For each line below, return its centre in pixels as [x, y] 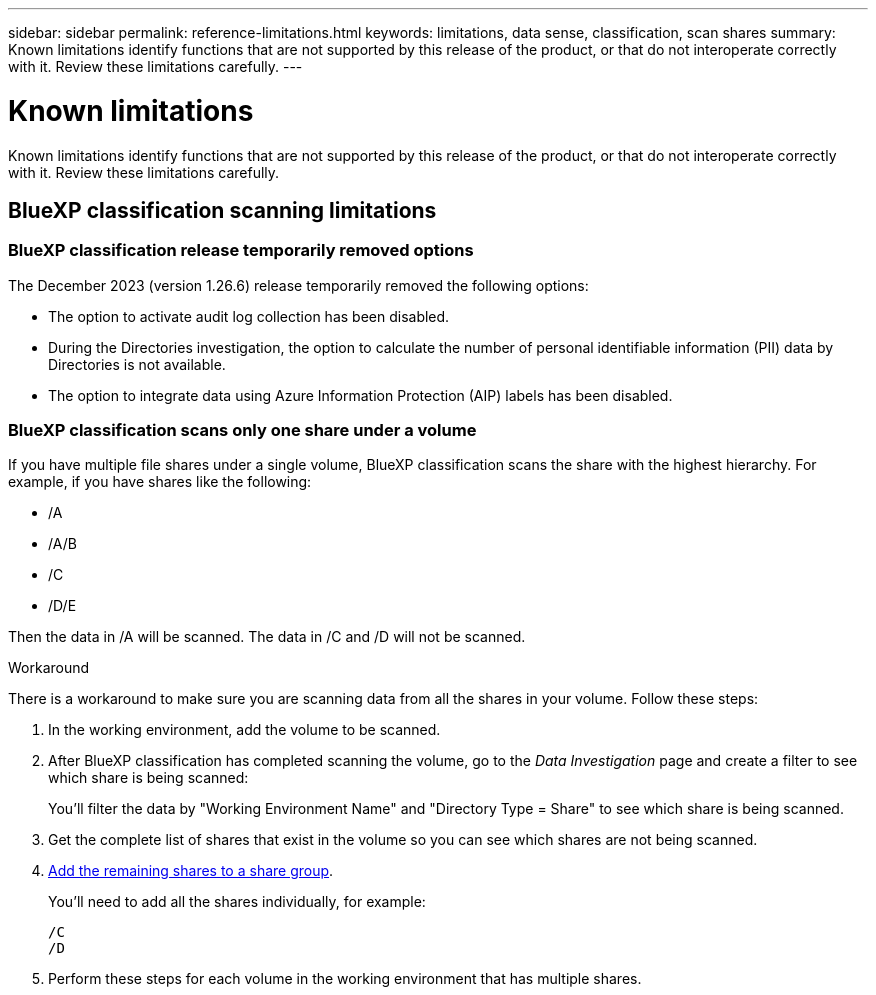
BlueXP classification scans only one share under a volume [242, 430]
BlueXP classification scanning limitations [222, 210]
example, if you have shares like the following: [160, 482]
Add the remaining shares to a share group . [191, 871]
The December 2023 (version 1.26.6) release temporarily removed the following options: [298, 285]
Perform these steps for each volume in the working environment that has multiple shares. [345, 979]
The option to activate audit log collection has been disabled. [249, 316]
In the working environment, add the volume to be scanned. [244, 730]
